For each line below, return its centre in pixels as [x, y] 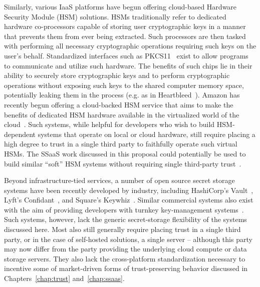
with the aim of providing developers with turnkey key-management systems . [124, 209]
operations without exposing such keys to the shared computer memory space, [124, 85]
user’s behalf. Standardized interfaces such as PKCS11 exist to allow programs [126, 55]
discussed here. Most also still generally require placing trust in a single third [122, 229]
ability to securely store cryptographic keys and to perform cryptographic [117, 75]
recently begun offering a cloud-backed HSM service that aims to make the [119, 104]
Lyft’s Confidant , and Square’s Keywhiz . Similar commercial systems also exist [129, 200]
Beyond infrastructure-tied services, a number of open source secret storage [119, 180]
